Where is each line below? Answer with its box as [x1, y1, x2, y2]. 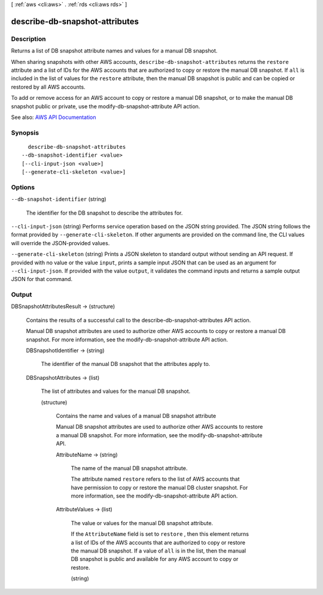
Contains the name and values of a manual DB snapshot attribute [56, 412, 217, 419]
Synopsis [11, 129, 39, 137]
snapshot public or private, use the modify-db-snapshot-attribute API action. [11, 102, 200, 110]
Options [11, 183, 35, 191]
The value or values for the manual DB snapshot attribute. [71, 519, 214, 526]
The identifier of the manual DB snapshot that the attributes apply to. [41, 361, 211, 368]
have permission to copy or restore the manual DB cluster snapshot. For [71, 484, 248, 491]
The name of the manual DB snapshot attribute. [71, 464, 188, 472]
